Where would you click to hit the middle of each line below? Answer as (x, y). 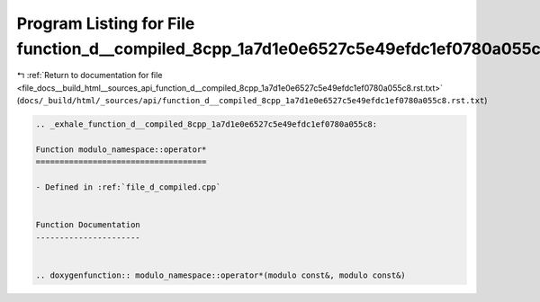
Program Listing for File (106, 23)
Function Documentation (88, 225)
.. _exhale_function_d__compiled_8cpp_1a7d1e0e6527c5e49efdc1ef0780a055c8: (207, 124)
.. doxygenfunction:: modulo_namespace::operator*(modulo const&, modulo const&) (221, 275)
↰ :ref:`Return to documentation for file (90, 75)
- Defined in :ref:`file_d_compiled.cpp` (128, 187)
